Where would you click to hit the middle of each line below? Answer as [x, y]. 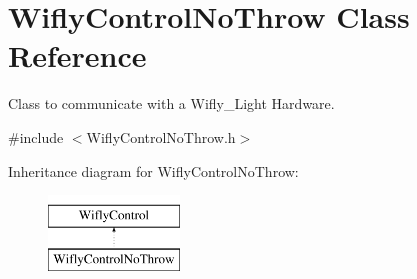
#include [36, 136]
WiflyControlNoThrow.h [161, 136]
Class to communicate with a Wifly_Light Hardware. [171, 103]
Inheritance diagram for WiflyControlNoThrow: [153, 170]
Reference [77, 55]
